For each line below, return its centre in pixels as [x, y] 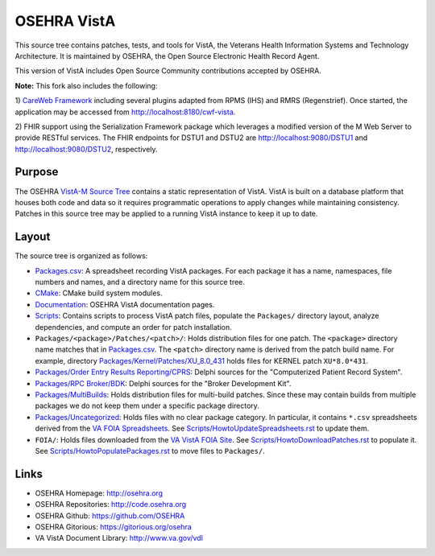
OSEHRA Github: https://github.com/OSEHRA [110, 516]
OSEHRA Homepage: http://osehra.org [99, 493]
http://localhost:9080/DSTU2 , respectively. [86, 149]
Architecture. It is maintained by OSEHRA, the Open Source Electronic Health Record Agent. [167, 56]
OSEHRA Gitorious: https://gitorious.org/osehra [114, 526]
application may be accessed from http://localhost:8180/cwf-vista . [125, 112]
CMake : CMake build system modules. [99, 293]
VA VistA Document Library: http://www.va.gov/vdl [119, 538]
